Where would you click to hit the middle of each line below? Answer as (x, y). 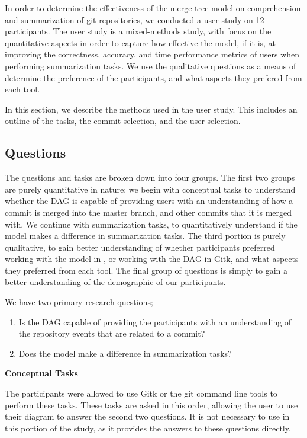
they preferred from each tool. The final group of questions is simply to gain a (146, 270)
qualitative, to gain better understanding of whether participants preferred (140, 247)
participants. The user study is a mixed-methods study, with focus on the (138, 31)
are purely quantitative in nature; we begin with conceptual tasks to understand (150, 189)
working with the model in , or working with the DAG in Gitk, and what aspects (152, 259)
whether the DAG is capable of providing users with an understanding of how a (149, 201)
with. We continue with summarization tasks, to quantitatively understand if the (151, 224)
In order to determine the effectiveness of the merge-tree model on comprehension (153, 8)
